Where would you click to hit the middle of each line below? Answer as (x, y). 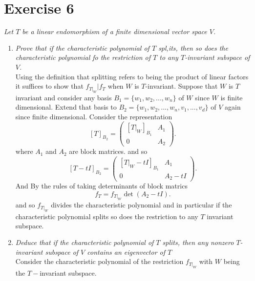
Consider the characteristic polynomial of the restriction (99, 261)
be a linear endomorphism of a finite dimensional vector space (115, 31)
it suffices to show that (49, 86)
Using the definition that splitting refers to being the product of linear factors (132, 76)
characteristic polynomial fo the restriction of (83, 57)
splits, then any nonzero (198, 242)
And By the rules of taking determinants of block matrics (101, 186)
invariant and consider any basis (64, 97)
